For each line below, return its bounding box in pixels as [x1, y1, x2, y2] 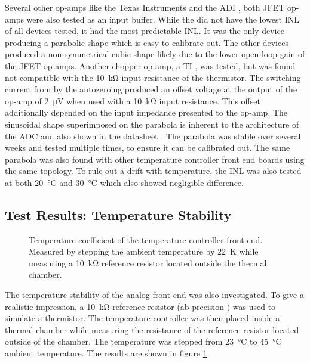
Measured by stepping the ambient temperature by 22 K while [29, 245, 259, 257]
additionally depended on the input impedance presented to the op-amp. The [5, 106, 288, 119]
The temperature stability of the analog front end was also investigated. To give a [5, 288, 304, 301]
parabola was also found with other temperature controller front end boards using [5, 153, 305, 165]
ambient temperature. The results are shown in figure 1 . [5, 347, 210, 359]
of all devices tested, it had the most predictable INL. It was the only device [5, 24, 284, 37]
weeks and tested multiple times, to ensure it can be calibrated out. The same [5, 141, 290, 154]
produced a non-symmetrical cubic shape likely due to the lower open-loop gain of [5, 48, 305, 60]
